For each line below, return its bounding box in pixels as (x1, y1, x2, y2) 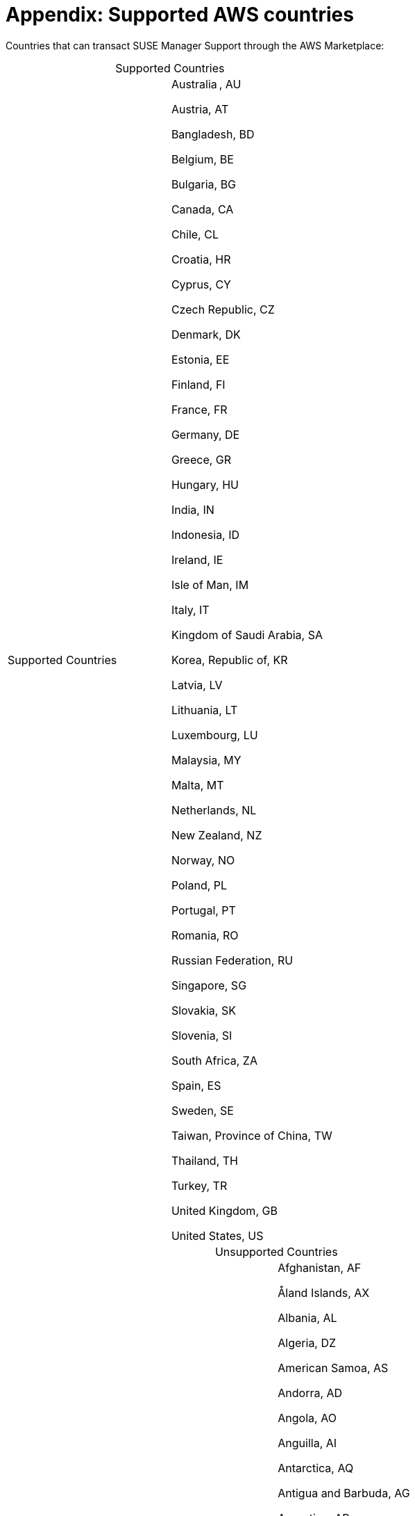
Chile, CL (171, 227, 219, 241)
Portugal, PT (171, 903, 236, 917)
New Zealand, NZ (171, 828, 262, 842)
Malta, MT (171, 777, 224, 792)
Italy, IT (171, 602, 210, 617)
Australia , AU (171, 76, 242, 91)
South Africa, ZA (171, 1053, 257, 1067)
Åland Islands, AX (278, 1285, 370, 1300)
